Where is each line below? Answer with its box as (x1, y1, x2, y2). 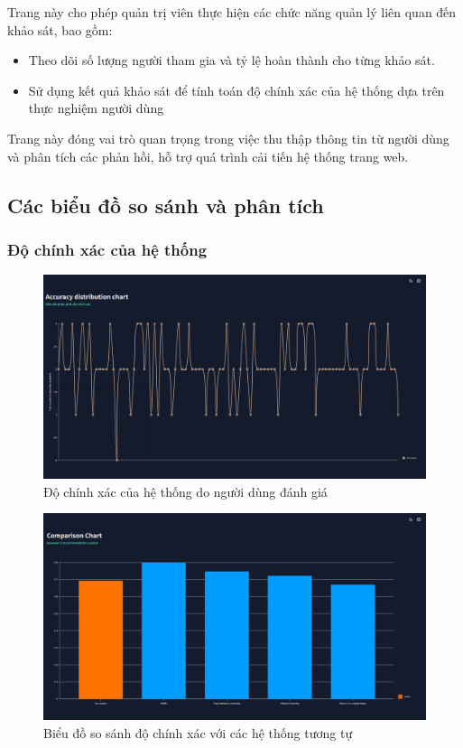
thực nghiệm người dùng (28, 98, 164, 117)
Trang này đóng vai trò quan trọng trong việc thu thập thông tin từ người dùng (7, 128, 449, 147)
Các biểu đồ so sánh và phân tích (7, 191, 324, 219)
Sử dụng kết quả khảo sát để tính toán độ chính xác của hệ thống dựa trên (28, 80, 445, 99)
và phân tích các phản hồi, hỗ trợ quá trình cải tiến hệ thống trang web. (7, 146, 409, 165)
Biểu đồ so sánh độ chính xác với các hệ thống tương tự (43, 723, 353, 742)
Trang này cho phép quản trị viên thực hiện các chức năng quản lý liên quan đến (7, 3, 457, 21)
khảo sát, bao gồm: (7, 20, 113, 39)
